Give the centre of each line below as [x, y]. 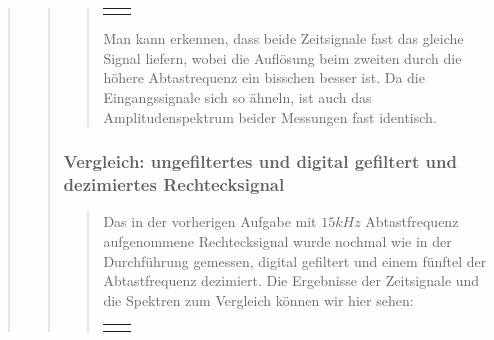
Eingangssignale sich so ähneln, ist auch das [237, 97]
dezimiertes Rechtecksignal [174, 184]
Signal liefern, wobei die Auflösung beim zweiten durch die [282, 57]
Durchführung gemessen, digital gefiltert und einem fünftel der [295, 260]
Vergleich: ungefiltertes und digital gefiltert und [260, 161]
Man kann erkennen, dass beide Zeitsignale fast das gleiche [283, 38]
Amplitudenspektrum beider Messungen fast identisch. [270, 116]
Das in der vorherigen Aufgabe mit [210, 221]
